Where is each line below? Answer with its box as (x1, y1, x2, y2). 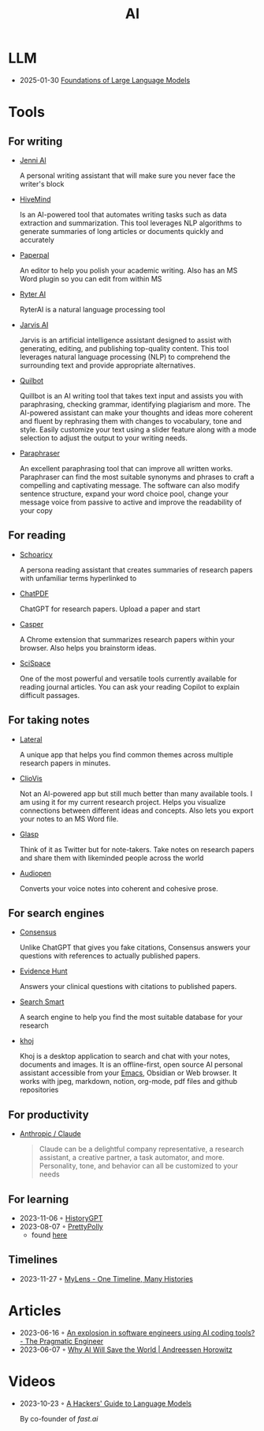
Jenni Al (19, 155, 46, 164)
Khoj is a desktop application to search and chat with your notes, (19, 1052, 230, 1061)
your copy (19, 505, 53, 515)
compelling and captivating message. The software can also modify (19, 480, 240, 490)
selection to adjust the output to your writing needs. (19, 432, 188, 443)
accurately (19, 235, 54, 244)
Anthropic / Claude (19, 1129, 81, 1138)
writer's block (19, 179, 65, 188)
